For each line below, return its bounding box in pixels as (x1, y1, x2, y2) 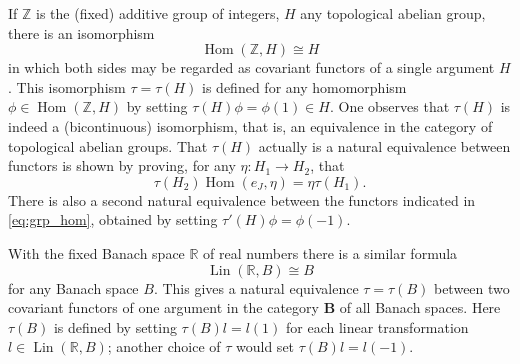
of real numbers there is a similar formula (203, 242, 458, 263)
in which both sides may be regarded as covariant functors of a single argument (8, 57, 495, 78)
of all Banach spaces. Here (339, 297, 501, 318)
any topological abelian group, (300, 3, 486, 23)
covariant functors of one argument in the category (8, 297, 319, 318)
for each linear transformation (286, 316, 469, 337)
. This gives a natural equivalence (153, 277, 359, 298)
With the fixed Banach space (8, 242, 185, 263)
